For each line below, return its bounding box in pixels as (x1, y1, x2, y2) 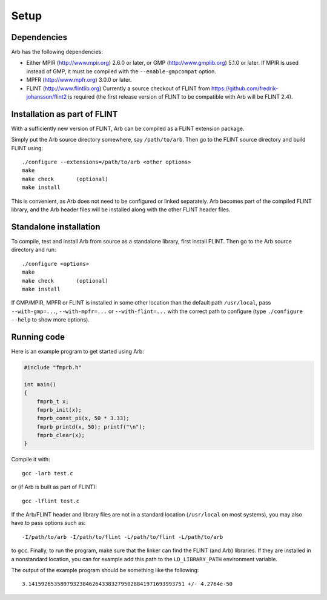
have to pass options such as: (11, 519, 86, 527)
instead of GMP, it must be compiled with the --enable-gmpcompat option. (26, 67, 216, 75)
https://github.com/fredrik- (211, 85, 279, 92)
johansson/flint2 (26, 93, 67, 101)
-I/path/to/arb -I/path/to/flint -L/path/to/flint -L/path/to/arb (22, 533, 223, 540)
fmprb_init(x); (36, 406, 82, 413)
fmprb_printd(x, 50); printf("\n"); (36, 423, 145, 430)
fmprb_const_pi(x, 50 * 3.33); (36, 415, 130, 422)
